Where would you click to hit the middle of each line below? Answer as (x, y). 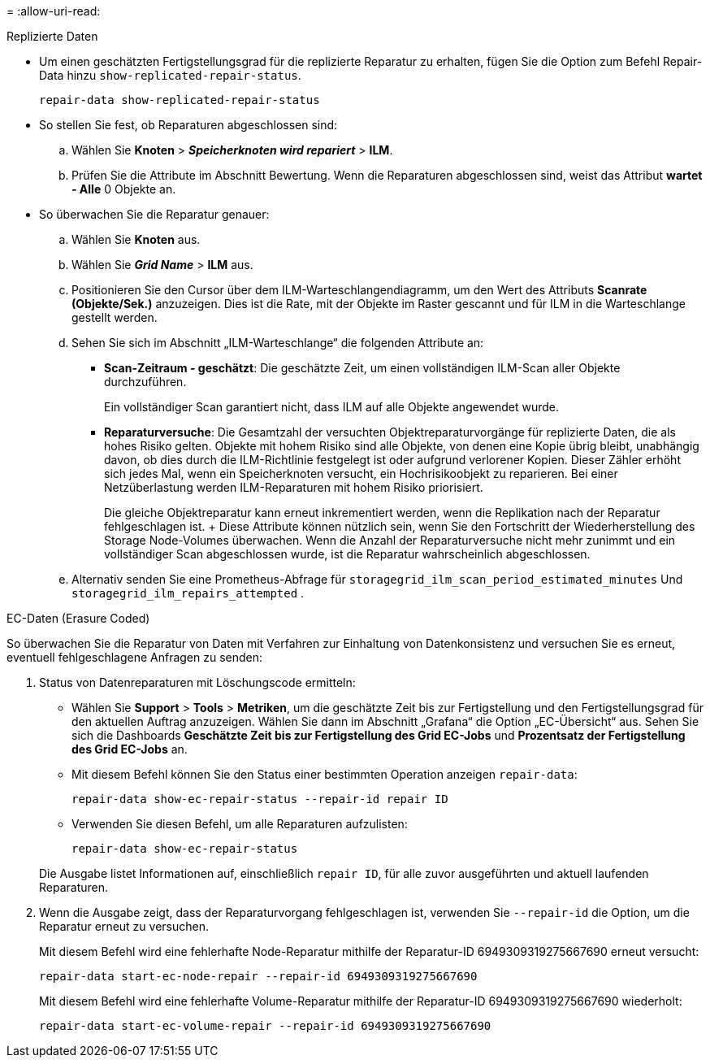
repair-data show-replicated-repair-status (180, 100)
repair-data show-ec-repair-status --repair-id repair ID (260, 799)
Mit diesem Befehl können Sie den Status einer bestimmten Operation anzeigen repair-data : (325, 774)
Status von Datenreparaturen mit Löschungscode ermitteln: (197, 682)
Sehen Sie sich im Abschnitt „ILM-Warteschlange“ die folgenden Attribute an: (278, 343)
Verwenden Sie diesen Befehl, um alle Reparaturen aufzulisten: (240, 824)
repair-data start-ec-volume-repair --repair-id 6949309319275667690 (265, 1026)
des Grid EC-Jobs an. (130, 749)
